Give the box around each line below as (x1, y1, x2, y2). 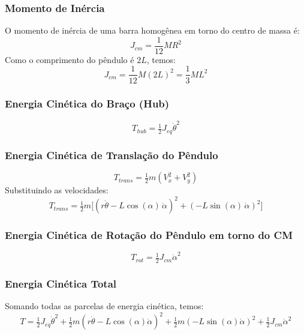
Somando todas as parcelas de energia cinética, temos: (5, 300, 204, 312)
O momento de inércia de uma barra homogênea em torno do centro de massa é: (5, 24, 300, 37)
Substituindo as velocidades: (5, 184, 109, 196)
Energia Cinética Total (5, 276, 117, 291)
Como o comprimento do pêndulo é (5, 53, 134, 65)
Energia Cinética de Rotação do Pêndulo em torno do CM (5, 228, 293, 243)
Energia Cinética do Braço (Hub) (5, 96, 170, 111)
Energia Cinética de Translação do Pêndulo (5, 147, 218, 162)
